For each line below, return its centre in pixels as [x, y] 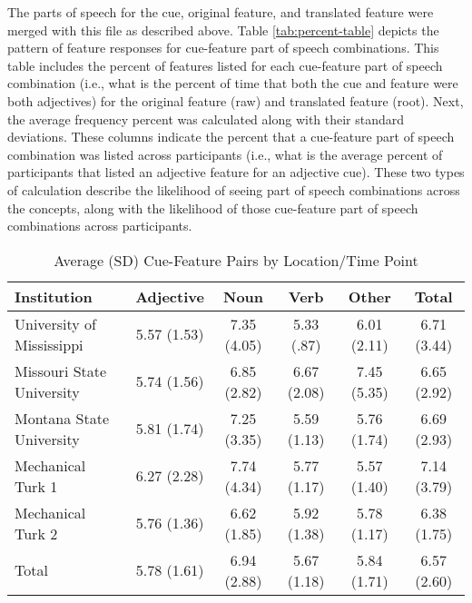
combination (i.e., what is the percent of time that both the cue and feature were [233, 83]
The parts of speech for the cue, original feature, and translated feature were [221, 12]
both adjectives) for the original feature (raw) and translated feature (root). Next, [236, 100]
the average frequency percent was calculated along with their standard [206, 119]
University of [55, 323]
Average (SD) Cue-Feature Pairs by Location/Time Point [236, 260]
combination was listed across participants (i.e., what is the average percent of [225, 154]
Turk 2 [36, 533]
